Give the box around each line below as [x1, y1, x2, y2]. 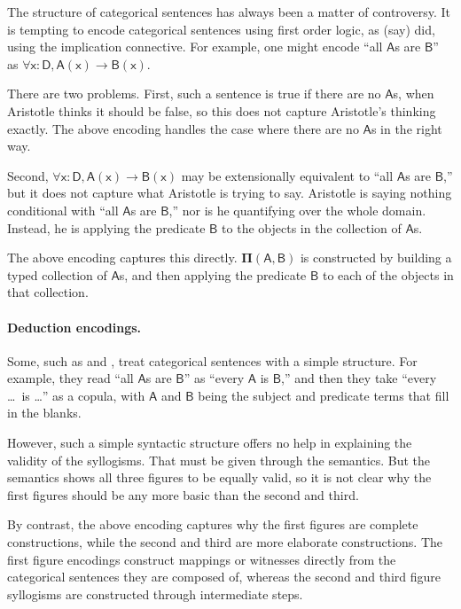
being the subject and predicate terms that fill [198, 386, 449, 404]
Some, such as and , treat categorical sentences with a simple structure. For [7, 351, 418, 370]
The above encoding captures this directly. [7, 248, 238, 267]
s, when [393, 84, 434, 103]
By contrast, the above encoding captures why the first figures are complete [7, 515, 418, 534]
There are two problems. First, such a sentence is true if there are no [7, 84, 381, 103]
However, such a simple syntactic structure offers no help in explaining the [7, 433, 412, 452]
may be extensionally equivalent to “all [181, 166, 394, 184]
